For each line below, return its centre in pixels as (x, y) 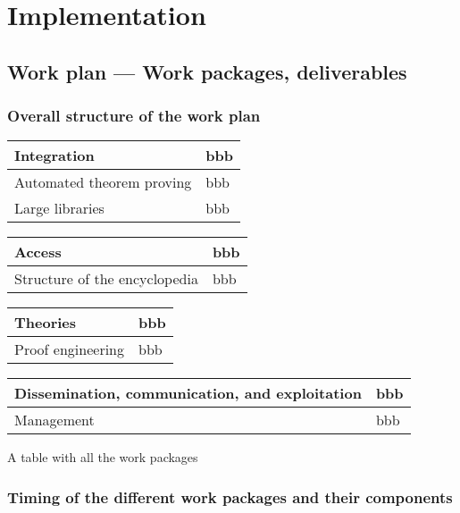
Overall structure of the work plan (134, 116)
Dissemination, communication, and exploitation (188, 393)
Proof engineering (70, 349)
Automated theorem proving (103, 182)
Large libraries (59, 208)
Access (38, 252)
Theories (46, 323)
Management (54, 420)
